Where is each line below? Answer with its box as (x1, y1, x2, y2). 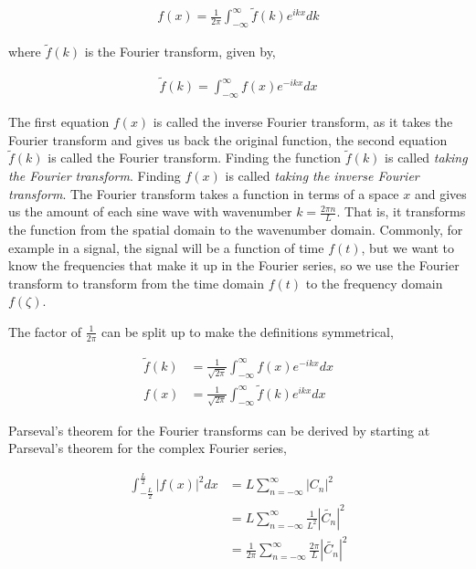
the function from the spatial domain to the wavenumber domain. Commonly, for (8, 219, 463, 238)
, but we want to (361, 237, 455, 257)
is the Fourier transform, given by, (84, 42, 276, 61)
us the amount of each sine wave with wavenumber (8, 202, 292, 221)
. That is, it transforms (336, 202, 466, 221)
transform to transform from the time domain (8, 273, 264, 292)
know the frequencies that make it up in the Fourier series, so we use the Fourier (8, 256, 460, 275)
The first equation (8, 111, 110, 131)
